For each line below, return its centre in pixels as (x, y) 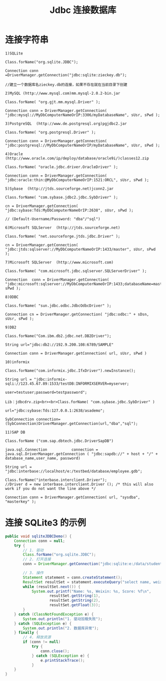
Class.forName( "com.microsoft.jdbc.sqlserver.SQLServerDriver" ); (76, 271)
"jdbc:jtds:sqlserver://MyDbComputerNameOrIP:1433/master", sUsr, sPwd (80, 249)
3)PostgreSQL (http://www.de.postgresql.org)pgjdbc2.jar (66, 124)
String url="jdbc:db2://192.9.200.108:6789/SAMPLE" (59, 345)
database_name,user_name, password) (43, 458)
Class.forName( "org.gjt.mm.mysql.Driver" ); (53, 102)
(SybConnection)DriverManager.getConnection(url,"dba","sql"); (72, 423)
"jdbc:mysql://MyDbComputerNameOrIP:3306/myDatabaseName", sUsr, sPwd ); (83, 115)
